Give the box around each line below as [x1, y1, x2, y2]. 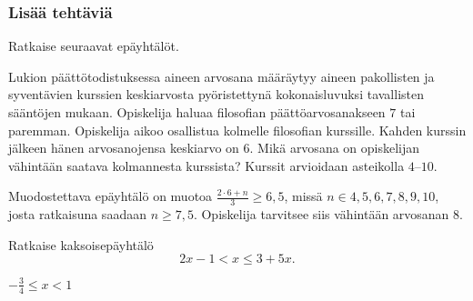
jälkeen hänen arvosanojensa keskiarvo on [8, 138, 239, 157]
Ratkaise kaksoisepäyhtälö [8, 235, 154, 254]
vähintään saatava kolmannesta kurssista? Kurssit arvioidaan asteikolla [8, 156, 405, 175]
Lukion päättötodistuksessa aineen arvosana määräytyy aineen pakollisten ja [8, 66, 435, 85]
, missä [284, 186, 323, 206]
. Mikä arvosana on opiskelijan [249, 138, 420, 157]
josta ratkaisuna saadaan [8, 205, 146, 224]
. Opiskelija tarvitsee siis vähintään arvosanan [193, 205, 449, 224]
